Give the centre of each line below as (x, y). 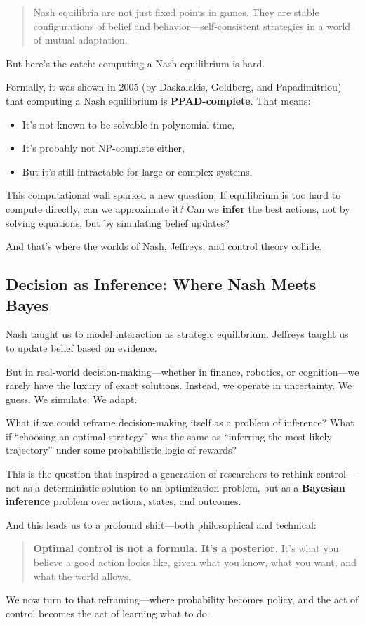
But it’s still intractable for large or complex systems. (137, 171)
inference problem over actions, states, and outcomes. (124, 501)
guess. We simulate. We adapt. (72, 399)
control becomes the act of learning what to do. (108, 613)
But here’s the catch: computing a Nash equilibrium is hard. (135, 63)
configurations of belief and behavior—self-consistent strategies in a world (192, 26)
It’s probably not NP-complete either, (103, 148)
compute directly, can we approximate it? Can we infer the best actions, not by (178, 208)
